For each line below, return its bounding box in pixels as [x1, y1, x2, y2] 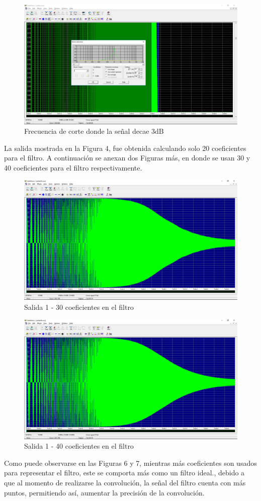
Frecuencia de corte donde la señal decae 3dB [24, 126, 164, 136]
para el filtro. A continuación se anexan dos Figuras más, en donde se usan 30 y [4, 152, 250, 163]
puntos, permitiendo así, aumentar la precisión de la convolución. [4, 487, 205, 497]
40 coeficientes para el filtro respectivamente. [4, 162, 142, 173]
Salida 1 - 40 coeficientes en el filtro [24, 441, 134, 451]
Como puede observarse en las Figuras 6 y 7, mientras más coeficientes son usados [4, 457, 257, 468]
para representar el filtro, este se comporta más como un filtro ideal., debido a [4, 467, 245, 478]
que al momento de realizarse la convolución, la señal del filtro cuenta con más [4, 477, 246, 488]
